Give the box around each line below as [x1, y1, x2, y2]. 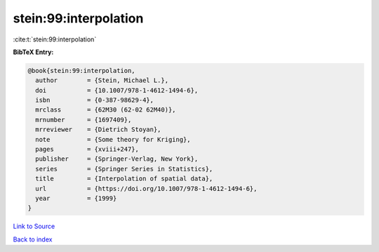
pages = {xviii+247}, [35, 145, 140, 154]
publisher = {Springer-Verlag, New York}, [35, 155, 199, 163]
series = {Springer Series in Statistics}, [35, 165, 213, 173]
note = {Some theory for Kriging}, [35, 135, 191, 143]
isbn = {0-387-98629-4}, [35, 96, 154, 105]
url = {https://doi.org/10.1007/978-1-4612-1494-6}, [35, 185, 258, 192]
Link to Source [13, 222, 55, 231]
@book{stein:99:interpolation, [27, 67, 136, 74]
